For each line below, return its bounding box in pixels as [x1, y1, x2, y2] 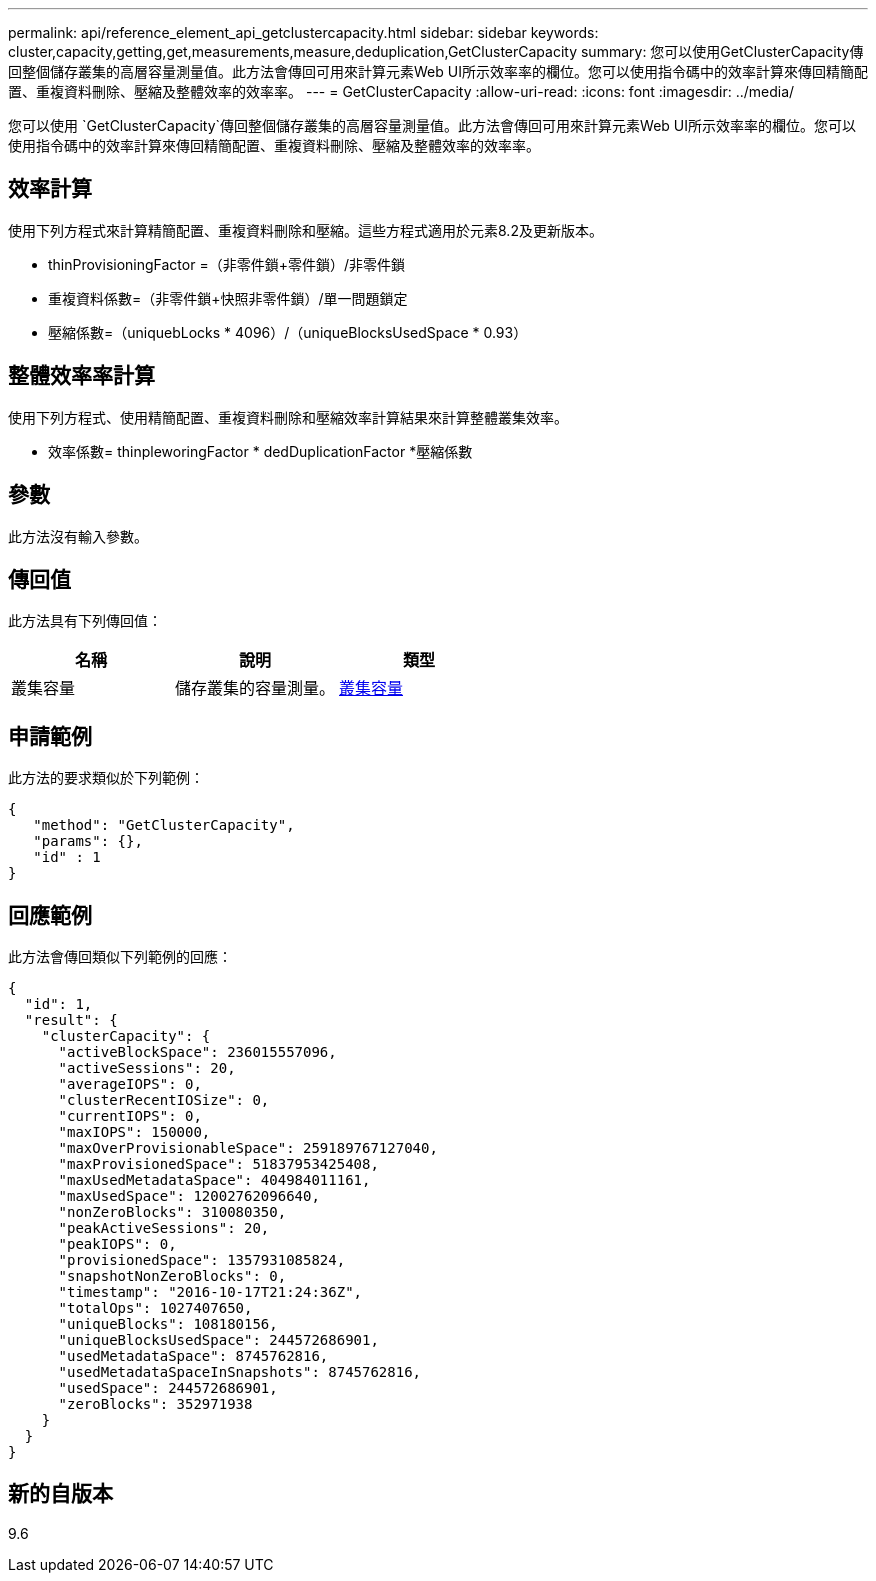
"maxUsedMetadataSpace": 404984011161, [58, 1172, 371, 1189]
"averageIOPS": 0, [58, 1076, 202, 1093]
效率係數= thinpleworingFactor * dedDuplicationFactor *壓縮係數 [48, 442, 473, 460]
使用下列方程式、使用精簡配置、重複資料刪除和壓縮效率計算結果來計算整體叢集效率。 [8, 408, 568, 426]
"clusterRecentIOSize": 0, [58, 1092, 270, 1109]
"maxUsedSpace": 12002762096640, [58, 1188, 320, 1205]
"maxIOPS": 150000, [58, 1124, 211, 1141]
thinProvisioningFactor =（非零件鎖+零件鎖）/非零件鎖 [48, 255, 405, 273]
